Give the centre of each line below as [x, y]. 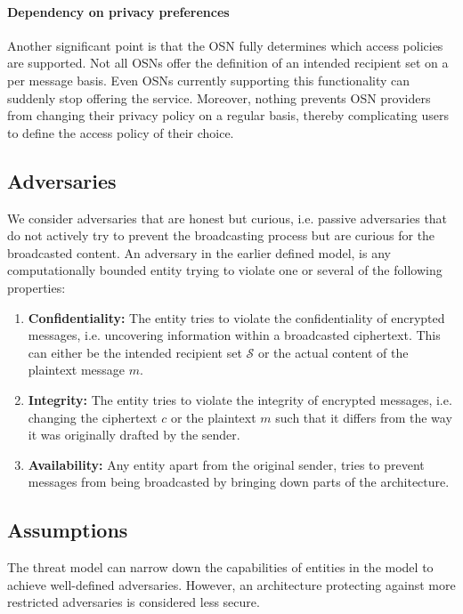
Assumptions [68, 530]
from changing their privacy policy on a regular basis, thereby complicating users [228, 115]
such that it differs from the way [364, 417]
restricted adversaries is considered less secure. [134, 602]
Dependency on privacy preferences [118, 11]
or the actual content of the [333, 352]
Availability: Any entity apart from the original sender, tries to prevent [226, 464]
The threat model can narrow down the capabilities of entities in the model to [220, 567]
